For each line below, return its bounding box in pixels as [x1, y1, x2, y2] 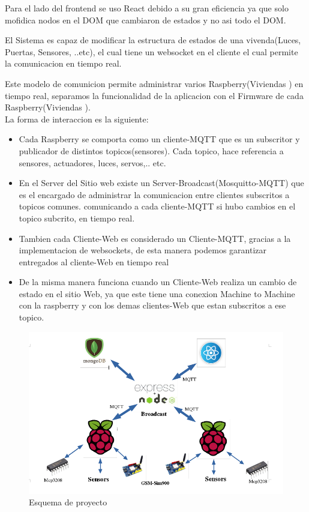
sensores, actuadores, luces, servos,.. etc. [19, 156, 166, 169]
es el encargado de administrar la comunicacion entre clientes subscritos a [19, 188, 290, 200]
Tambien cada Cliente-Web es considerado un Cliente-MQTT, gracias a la [19, 232, 291, 244]
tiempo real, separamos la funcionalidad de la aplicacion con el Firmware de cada [5, 89, 304, 101]
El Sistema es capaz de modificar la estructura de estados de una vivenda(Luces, [5, 34, 301, 46]
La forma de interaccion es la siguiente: [5, 112, 149, 125]
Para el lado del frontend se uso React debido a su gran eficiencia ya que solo [5, 2, 289, 14]
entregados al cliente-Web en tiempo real [19, 255, 169, 268]
